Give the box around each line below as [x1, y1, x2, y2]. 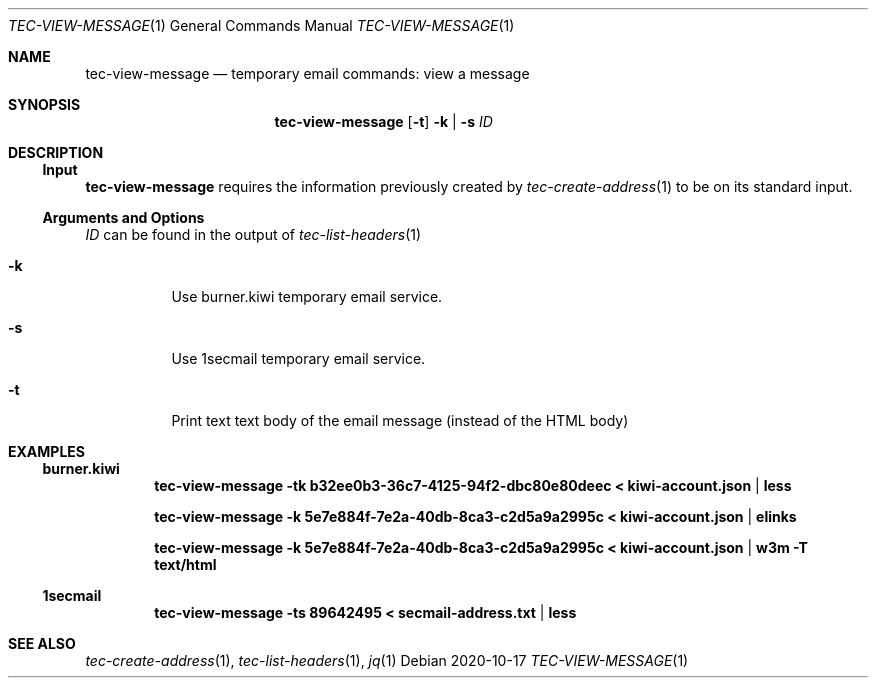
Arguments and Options [42, 209, 205, 226]
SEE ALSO [8, 635, 76, 652]
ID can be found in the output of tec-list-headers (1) [85, 226, 422, 243]
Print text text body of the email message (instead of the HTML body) [171, 412, 629, 429]
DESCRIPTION [8, 144, 104, 161]
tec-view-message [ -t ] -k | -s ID [274, 113, 493, 130]
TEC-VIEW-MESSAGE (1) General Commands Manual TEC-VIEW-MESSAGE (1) [8, 17, 515, 34]
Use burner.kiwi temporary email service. [171, 288, 443, 305]
